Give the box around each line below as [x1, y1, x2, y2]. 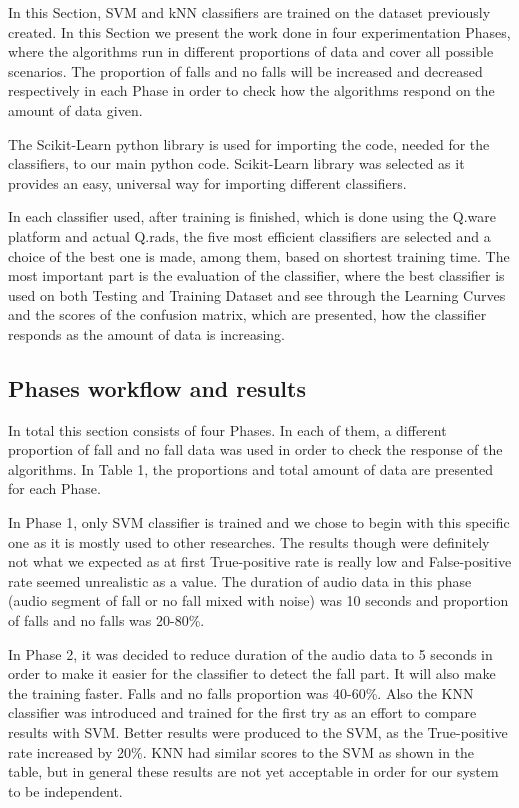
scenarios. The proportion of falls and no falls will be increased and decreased [8, 60, 483, 81]
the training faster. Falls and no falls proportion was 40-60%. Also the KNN [8, 682, 474, 703]
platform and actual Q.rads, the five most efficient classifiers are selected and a [8, 225, 491, 246]
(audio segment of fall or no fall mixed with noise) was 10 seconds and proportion [8, 590, 509, 611]
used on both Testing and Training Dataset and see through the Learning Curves [8, 284, 506, 305]
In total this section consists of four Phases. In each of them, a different [8, 419, 447, 440]
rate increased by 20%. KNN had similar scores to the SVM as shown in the [8, 741, 475, 762]
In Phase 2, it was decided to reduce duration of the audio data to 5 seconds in [8, 643, 493, 664]
